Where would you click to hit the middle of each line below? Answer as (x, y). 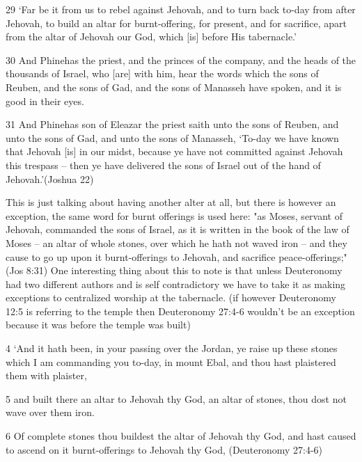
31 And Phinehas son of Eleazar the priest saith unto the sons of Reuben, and (172, 124)
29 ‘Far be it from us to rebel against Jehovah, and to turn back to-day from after (181, 9)
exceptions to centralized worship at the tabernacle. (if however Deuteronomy (171, 297)
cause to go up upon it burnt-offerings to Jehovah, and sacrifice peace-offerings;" (176, 256)
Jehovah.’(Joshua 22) (50, 178)
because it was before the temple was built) (98, 325)
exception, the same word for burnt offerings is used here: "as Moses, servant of (174, 215)
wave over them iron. (50, 412)
